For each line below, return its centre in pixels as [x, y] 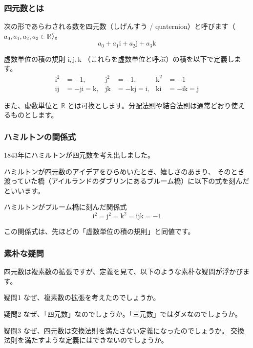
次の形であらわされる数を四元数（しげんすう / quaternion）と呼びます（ [120, 26]
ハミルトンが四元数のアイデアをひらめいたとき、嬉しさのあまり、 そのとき [124, 171]
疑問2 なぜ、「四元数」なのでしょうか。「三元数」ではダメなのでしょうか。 [123, 314]
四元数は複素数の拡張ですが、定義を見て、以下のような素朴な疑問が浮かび [124, 271]
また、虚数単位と [31, 105]
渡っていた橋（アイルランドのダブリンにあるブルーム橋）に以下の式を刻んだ [127, 181]
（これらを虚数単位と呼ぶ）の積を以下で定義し [159, 58]
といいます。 [24, 190]
